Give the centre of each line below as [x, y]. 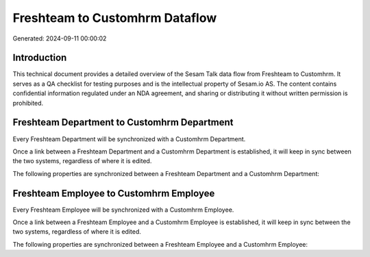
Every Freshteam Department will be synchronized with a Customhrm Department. [129, 139]
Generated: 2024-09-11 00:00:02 [60, 38]
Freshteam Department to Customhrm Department [123, 122]
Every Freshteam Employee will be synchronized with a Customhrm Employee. [123, 210]
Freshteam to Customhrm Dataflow [115, 18]
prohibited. [28, 103]
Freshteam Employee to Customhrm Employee [114, 193]
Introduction [40, 58]
